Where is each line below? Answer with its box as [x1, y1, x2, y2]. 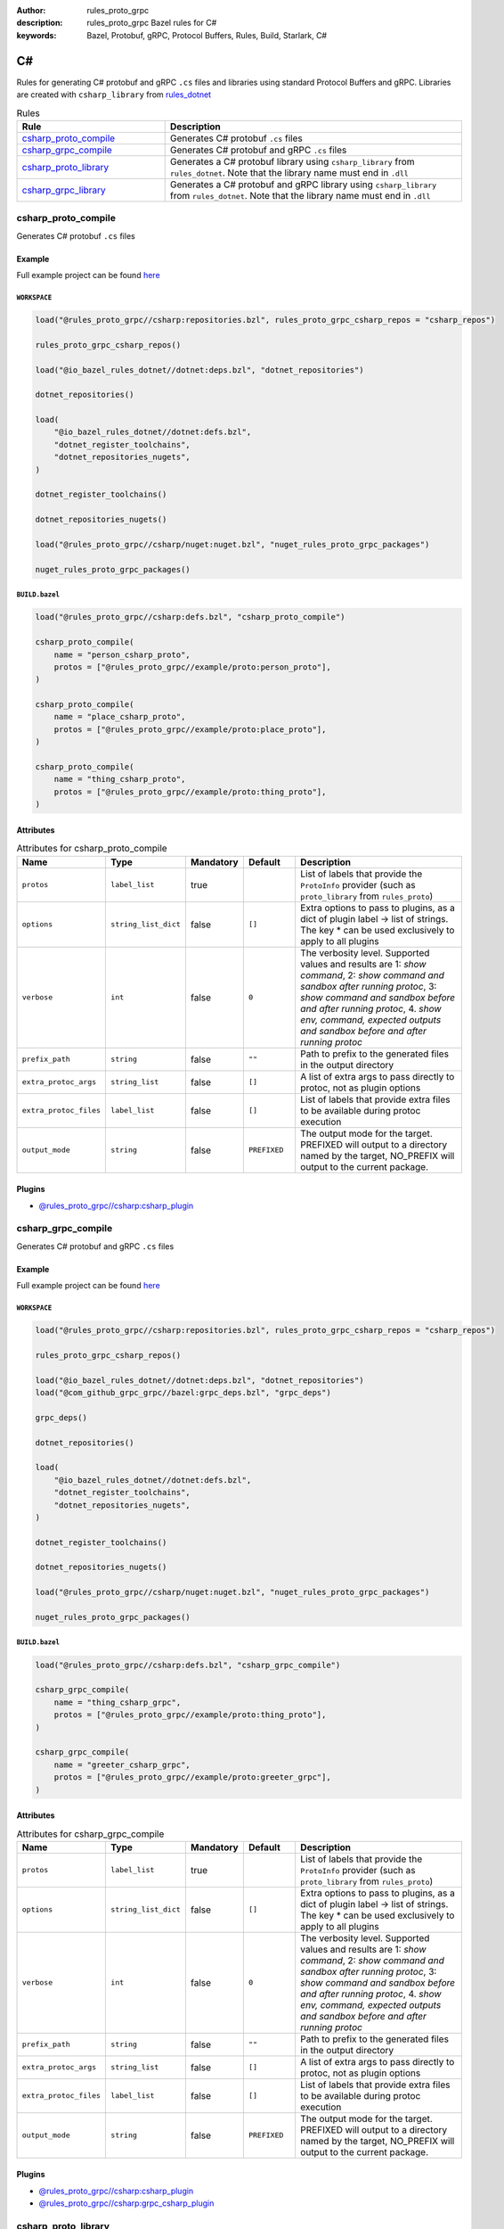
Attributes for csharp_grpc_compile [16, 1828, 165, 1840]
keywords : [16, 29, 57, 40]
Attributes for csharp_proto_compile [16, 843, 168, 855]
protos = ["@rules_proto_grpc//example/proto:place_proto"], [53, 724, 327, 735]
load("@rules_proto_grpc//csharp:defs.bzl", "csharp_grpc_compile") [35, 1659, 341, 1670]
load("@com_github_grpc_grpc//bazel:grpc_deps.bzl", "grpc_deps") [35, 1387, 331, 1397]
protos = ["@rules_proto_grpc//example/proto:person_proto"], [53, 662, 331, 672]
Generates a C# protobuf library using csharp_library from [169, 155, 415, 168]
